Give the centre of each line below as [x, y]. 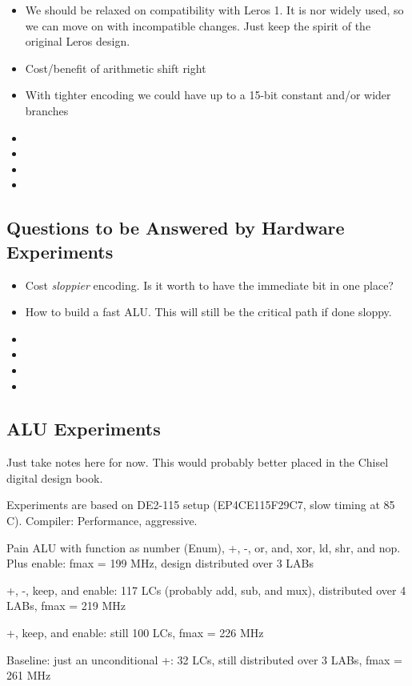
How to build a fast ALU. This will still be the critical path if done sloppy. [208, 312]
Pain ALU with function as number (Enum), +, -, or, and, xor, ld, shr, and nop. [204, 547]
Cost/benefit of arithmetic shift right [116, 68]
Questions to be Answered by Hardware [176, 228]
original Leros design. [78, 41]
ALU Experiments [84, 429]
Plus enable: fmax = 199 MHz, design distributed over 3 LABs [160, 563]
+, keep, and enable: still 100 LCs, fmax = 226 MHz [135, 633]
